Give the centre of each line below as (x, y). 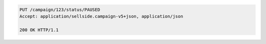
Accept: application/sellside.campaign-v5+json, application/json (101, 16)
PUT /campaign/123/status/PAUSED (60, 9)
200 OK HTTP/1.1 (39, 30)
